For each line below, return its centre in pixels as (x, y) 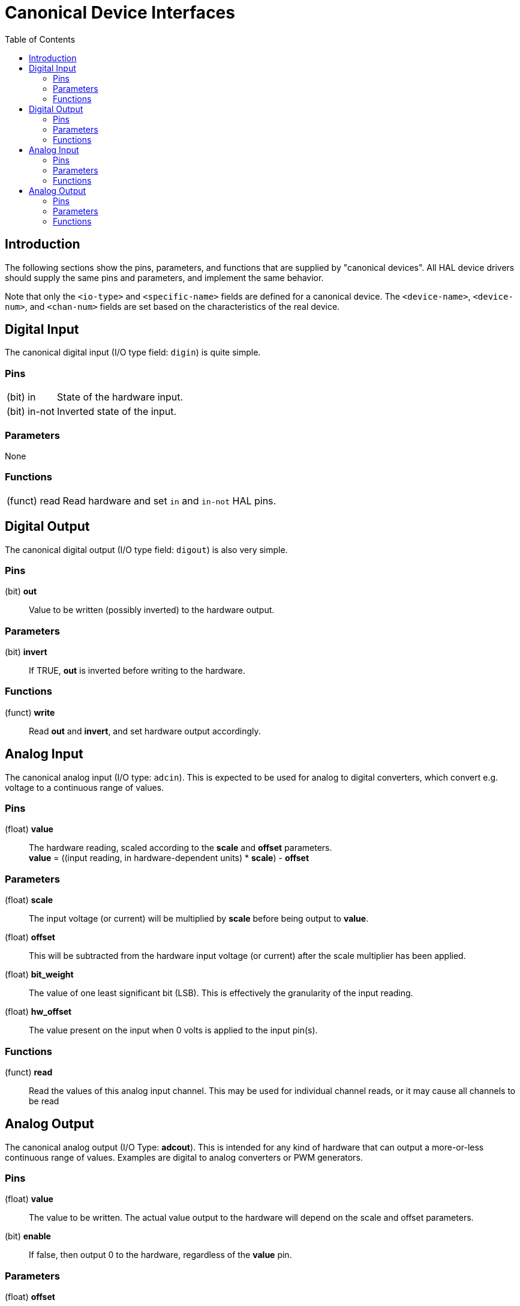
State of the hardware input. (120, 397)
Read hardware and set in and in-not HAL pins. (169, 500)
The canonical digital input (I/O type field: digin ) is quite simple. (133, 352)
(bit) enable (28, 1236)
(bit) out (21, 591)
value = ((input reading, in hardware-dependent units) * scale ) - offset (169, 858)
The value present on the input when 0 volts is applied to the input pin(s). (173, 1030)
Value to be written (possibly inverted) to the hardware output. (152, 610)
